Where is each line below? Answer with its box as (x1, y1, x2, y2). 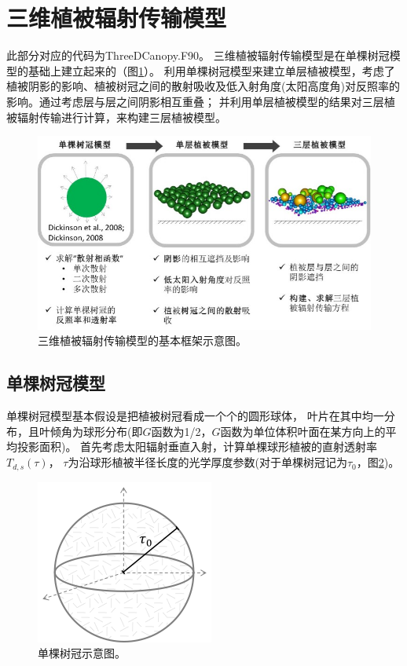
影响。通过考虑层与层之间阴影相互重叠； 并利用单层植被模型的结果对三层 (6, 93, 384, 109)
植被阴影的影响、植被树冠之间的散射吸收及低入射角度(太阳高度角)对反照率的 (6, 78, 400, 94)
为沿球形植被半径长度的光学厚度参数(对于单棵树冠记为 (68, 454, 347, 470)
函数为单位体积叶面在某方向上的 (220, 423, 386, 439)
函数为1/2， (151, 423, 212, 439)
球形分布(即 (82, 423, 143, 439)
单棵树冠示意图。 (38, 645, 126, 661)
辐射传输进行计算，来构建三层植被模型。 (16, 108, 226, 125)
